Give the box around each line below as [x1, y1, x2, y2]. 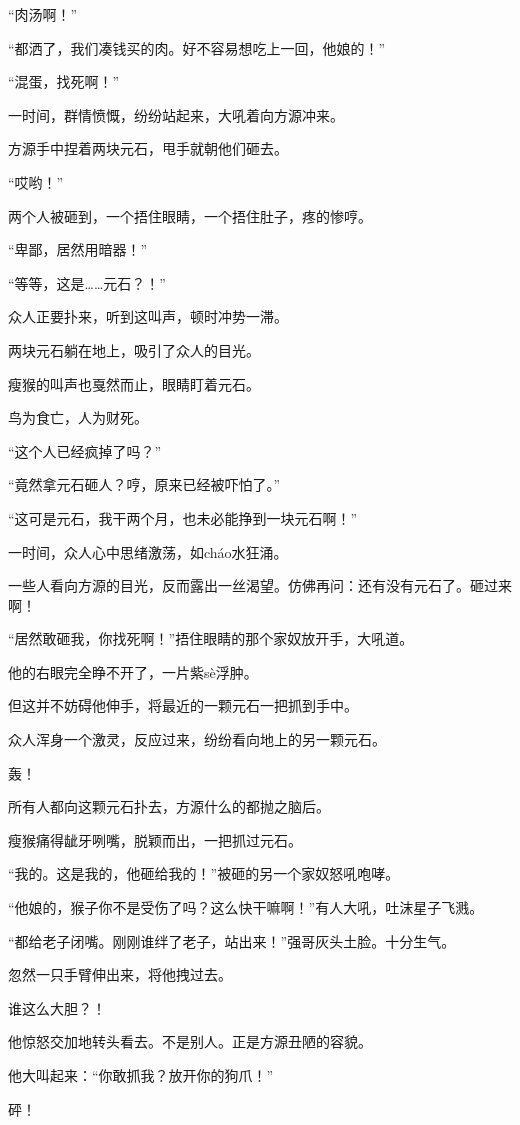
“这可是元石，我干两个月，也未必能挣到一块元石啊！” [8, 507, 358, 528]
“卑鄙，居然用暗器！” [8, 239, 148, 260]
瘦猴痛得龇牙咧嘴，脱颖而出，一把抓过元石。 [8, 829, 302, 850]
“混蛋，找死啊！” [8, 71, 120, 92]
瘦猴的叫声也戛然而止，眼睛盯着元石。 [8, 373, 260, 394]
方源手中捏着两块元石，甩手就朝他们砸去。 [8, 138, 288, 159]
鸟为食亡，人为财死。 [8, 407, 148, 428]
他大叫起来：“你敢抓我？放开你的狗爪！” [8, 1065, 274, 1085]
